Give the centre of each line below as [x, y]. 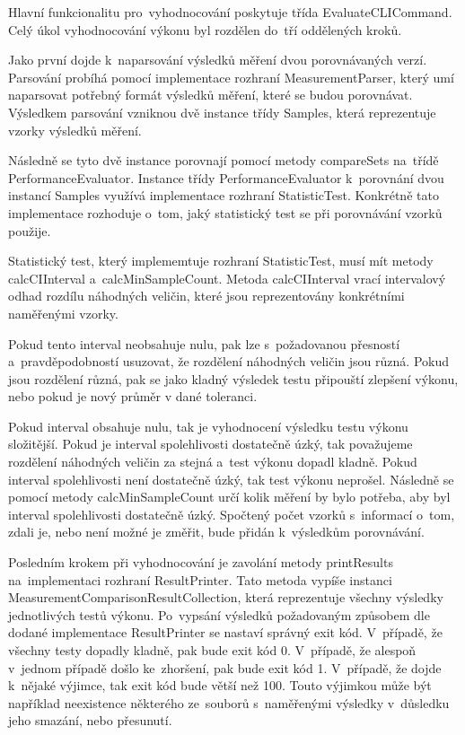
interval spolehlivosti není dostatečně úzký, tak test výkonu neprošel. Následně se [231, 479]
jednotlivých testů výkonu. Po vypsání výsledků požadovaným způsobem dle [219, 614]
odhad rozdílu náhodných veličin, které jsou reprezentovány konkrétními [206, 296]
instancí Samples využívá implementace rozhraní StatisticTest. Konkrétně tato [224, 195]
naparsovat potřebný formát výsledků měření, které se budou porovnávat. [211, 95]
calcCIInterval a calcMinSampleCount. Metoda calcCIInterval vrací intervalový [227, 278]
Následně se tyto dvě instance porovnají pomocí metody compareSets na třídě [224, 160]
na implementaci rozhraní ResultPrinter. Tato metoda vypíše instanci [200, 579]
